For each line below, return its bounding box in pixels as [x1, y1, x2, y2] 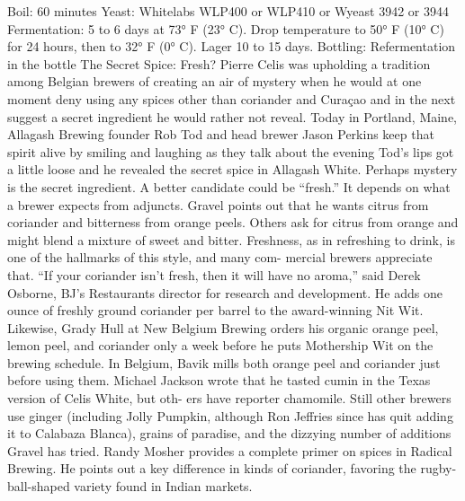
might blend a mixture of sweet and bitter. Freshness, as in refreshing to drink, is [7, 230, 455, 249]
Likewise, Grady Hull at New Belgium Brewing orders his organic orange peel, [7, 318, 439, 337]
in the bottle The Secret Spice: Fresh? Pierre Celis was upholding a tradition [7, 54, 431, 73]
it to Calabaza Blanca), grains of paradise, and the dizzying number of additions [7, 424, 452, 443]
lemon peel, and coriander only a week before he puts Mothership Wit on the [7, 336, 434, 355]
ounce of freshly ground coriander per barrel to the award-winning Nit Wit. [7, 301, 424, 320]
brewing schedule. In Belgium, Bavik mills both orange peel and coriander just [7, 353, 441, 372]
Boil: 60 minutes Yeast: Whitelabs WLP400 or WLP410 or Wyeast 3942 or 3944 [7, 2, 449, 20]
